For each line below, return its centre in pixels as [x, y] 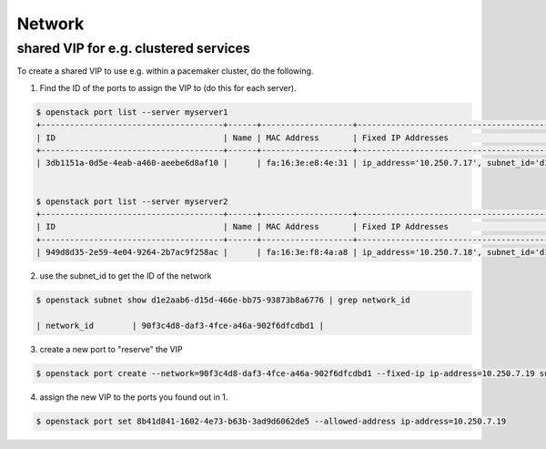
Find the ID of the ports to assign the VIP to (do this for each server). [168, 87]
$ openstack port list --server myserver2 [132, 201]
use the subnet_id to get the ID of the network [126, 276]
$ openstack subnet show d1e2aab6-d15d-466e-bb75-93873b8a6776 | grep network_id [223, 300]
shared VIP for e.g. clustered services [133, 48]
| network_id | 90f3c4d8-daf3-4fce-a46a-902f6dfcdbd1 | [180, 325]
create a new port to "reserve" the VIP [111, 349]
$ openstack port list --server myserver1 [132, 112]
